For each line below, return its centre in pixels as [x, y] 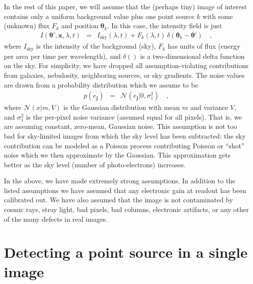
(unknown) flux [27, 26]
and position [80, 26]
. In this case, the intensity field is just [165, 26]
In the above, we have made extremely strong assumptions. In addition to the [120, 181]
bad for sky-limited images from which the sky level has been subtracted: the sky [125, 135]
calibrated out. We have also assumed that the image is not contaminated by [118, 200]
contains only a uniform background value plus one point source [99, 16]
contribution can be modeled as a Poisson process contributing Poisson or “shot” [124, 145]
